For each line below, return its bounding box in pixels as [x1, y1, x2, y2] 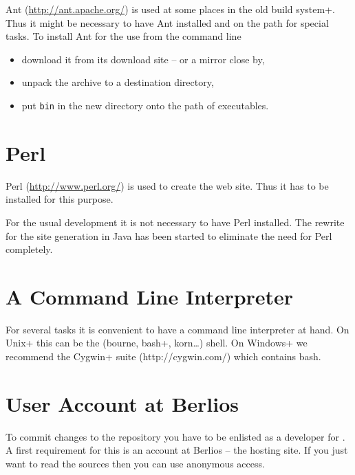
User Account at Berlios [6, 389, 239, 417]
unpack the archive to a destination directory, [21, 75, 214, 89]
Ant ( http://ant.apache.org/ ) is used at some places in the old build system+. [6, 2, 335, 16]
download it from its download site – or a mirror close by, [21, 52, 265, 66]
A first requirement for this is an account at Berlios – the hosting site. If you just [6, 443, 348, 457]
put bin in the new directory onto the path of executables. [21, 98, 269, 112]
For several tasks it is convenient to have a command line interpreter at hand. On [6, 322, 349, 336]
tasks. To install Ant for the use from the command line [6, 29, 241, 43]
